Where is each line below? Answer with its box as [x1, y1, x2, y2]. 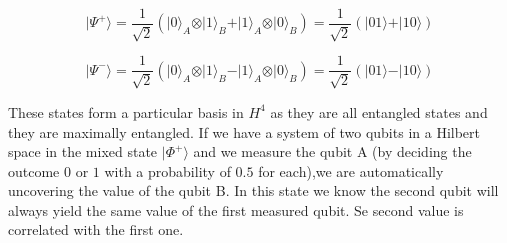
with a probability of [104, 160, 231, 181]
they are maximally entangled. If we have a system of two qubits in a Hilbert [8, 121, 480, 142]
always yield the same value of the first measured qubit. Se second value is [8, 199, 464, 220]
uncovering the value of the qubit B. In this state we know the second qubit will [8, 180, 499, 201]
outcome [8, 160, 60, 181]
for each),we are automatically [258, 160, 444, 181]
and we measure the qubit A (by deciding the [193, 141, 472, 162]
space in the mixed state [8, 141, 158, 162]
